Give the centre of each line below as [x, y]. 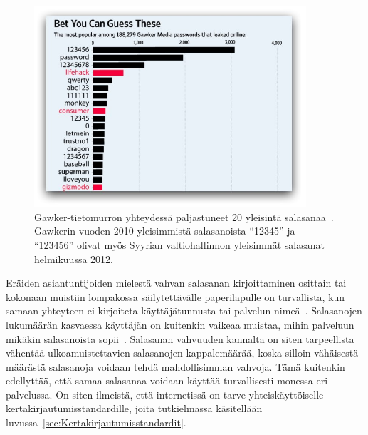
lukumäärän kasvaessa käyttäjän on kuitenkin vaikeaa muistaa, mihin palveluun [180, 324]
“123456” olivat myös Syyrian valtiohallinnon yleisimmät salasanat [179, 244]
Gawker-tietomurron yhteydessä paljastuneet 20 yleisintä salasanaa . [184, 216]
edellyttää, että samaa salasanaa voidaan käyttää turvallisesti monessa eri [167, 380]
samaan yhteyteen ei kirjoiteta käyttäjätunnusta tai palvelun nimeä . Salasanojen [184, 311]
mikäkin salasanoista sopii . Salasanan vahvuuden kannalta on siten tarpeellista [180, 338]
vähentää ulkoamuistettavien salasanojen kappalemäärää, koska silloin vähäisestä [182, 353]
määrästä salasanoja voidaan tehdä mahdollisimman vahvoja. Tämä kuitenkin [175, 366]
